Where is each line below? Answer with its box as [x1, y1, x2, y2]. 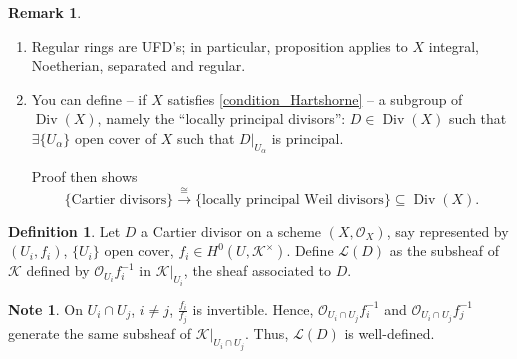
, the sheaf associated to [183, 260, 332, 281]
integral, [428, 35, 480, 56]
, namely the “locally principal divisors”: [97, 108, 346, 129]
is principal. [271, 127, 344, 148]
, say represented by [386, 220, 509, 241]
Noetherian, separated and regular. [31, 55, 246, 76]
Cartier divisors [71, 192, 167, 207]
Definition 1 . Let [8, 220, 121, 241]
